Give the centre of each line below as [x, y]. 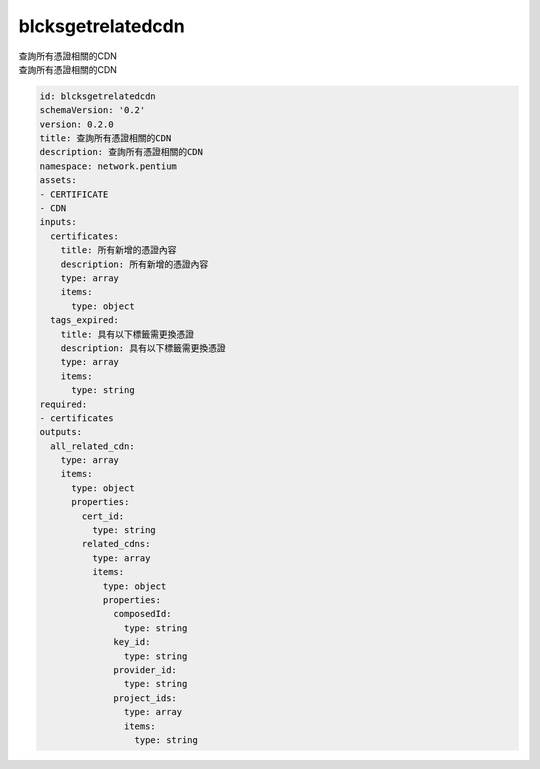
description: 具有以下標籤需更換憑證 [143, 348]
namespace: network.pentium [108, 166]
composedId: [142, 614]
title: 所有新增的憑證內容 [118, 250]
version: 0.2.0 [76, 124]
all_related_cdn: [92, 446]
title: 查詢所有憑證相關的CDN [105, 138]
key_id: [132, 642]
